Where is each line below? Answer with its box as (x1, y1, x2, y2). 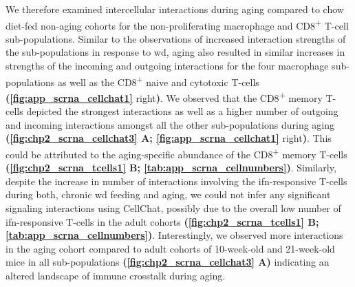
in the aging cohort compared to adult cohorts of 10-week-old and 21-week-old (6, 241, 335, 255)
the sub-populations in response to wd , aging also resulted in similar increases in (6, 45, 345, 59)
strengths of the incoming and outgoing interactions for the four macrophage (6, 59, 329, 73)
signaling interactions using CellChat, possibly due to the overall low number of (6, 200, 341, 215)
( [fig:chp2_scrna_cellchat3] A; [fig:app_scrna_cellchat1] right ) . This (6, 131, 332, 145)
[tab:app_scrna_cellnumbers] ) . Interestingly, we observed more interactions (6, 228, 343, 242)
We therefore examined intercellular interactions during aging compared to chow (6, 2, 344, 16)
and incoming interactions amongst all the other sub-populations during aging (6, 117, 335, 131)
